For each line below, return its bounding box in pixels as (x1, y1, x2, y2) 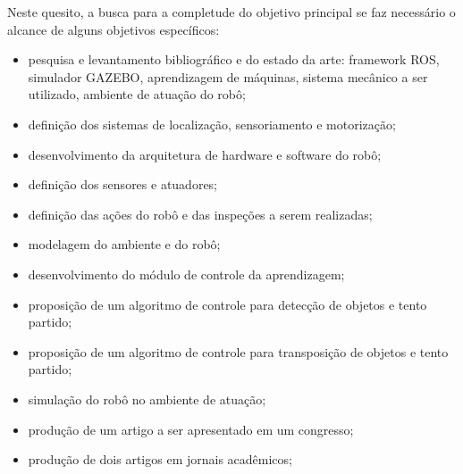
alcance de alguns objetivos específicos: (7, 20, 220, 38)
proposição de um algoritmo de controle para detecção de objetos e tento (28, 295, 427, 313)
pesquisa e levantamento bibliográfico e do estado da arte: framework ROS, (28, 50, 440, 69)
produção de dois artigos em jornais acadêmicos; (28, 450, 292, 469)
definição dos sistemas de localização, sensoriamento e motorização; (28, 114, 396, 133)
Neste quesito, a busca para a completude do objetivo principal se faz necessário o (7, 3, 456, 21)
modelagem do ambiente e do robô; (28, 235, 221, 254)
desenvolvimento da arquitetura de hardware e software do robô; (28, 145, 382, 163)
